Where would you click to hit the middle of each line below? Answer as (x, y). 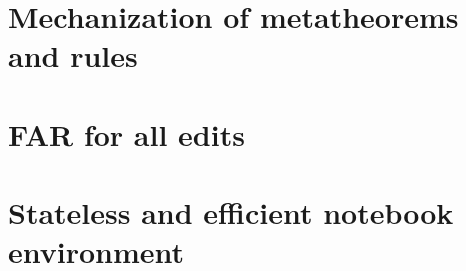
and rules (73, 55)
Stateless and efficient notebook (231, 212)
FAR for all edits (126, 133)
